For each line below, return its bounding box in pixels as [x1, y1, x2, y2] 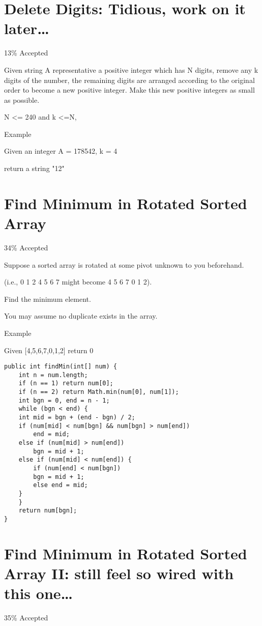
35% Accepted [4, 612, 48, 623]
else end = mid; [33, 481, 88, 489]
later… [4, 18, 49, 39]
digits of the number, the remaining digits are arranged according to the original [4, 74, 255, 85]
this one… [4, 583, 73, 604]
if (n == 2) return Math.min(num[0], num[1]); [18, 388, 179, 396]
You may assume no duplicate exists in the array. [4, 310, 158, 321]
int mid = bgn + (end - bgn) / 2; [18, 414, 135, 421]
